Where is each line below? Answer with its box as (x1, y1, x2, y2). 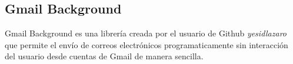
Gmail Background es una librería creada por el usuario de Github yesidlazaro (5, 27, 287, 39)
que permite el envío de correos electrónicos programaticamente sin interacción (5, 38, 288, 50)
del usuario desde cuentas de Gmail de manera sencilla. (5, 50, 204, 62)
